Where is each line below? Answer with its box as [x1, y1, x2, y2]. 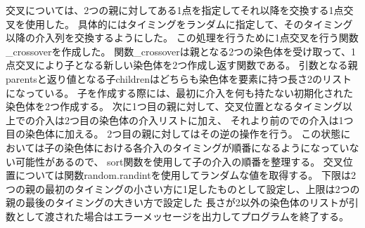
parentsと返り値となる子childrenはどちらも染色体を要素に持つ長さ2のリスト [6, 71, 352, 86]
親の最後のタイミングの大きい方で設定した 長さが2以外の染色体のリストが [6, 195, 349, 210]
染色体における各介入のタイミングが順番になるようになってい [64, 140, 350, 154]
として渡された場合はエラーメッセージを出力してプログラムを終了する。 [15, 208, 349, 223]
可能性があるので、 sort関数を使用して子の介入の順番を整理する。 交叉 [15, 154, 343, 168]
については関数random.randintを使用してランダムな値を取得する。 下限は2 [15, 168, 356, 182]
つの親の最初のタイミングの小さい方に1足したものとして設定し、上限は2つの [6, 181, 360, 196]
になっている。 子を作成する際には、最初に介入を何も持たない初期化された [6, 85, 353, 100]
